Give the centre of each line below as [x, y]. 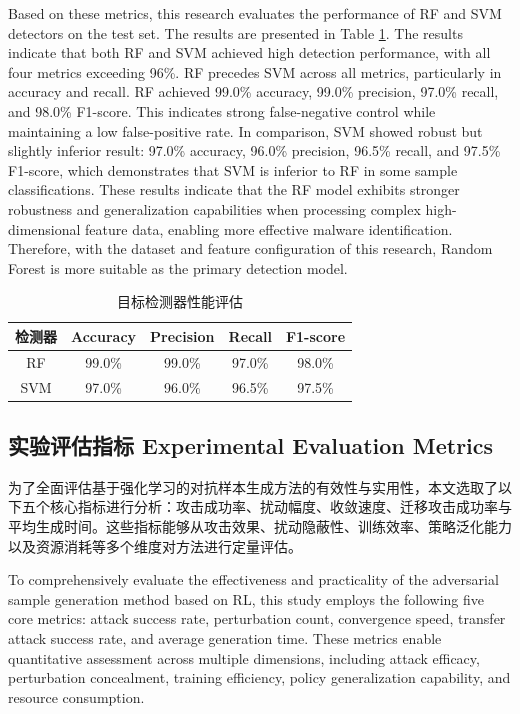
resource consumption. [76, 696]
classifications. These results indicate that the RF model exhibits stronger [234, 189]
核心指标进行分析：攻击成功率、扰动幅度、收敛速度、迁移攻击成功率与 [280, 506]
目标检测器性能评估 [180, 301]
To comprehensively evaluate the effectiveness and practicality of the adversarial [253, 579]
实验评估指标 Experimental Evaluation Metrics [251, 445]
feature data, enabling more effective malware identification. [269, 228]
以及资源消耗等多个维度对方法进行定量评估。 [155, 545]
